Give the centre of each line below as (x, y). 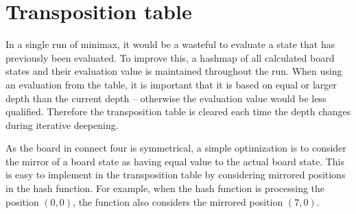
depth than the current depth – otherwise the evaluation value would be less (166, 98)
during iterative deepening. (62, 124)
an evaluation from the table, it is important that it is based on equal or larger (171, 84)
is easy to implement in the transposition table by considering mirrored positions (176, 175)
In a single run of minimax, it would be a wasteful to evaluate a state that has (170, 44)
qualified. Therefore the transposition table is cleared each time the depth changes (178, 111)
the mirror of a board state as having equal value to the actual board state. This (175, 161)
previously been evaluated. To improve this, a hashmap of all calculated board (170, 57)
